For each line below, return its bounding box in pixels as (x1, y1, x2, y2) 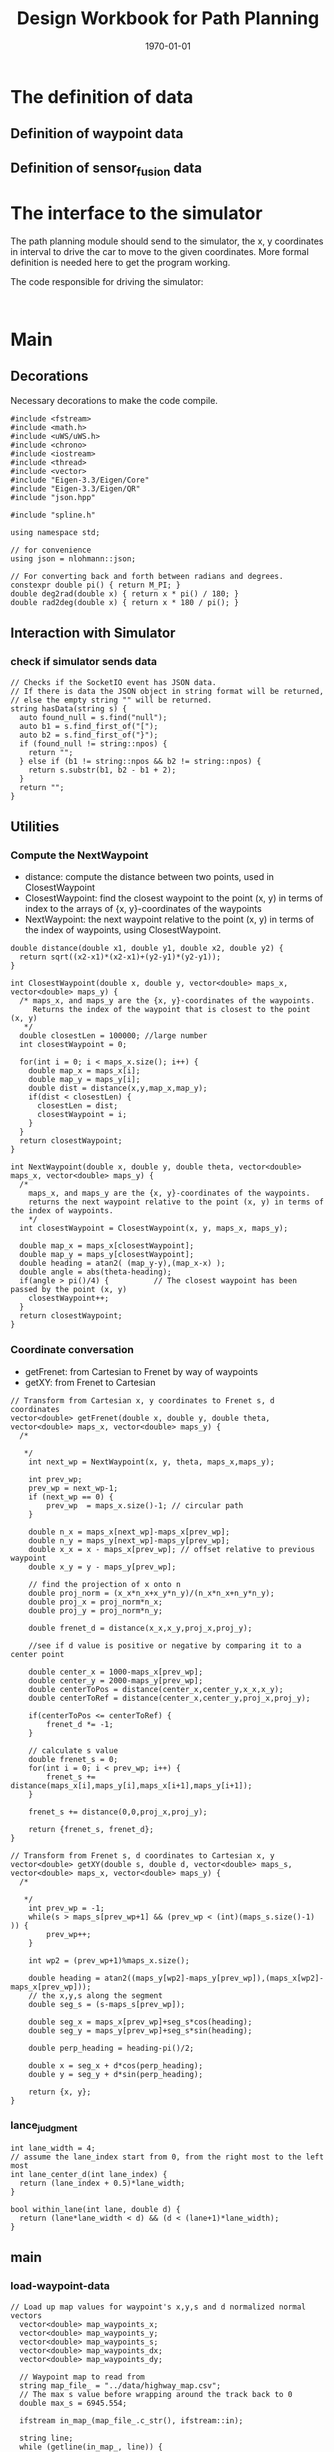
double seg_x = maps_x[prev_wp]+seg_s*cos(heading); (28, 2017, 253, 2027)
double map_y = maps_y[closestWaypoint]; (19, 1250, 195, 1260)
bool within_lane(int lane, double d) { (10, 2205, 182, 2215)
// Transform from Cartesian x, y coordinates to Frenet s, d (10, 1395, 275, 1406)
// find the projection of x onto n (28, 1579, 182, 1589)
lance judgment (10, 2118, 78, 2134)
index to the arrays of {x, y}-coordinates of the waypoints (24, 903, 262, 915)
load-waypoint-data (10, 2279, 110, 2293)
